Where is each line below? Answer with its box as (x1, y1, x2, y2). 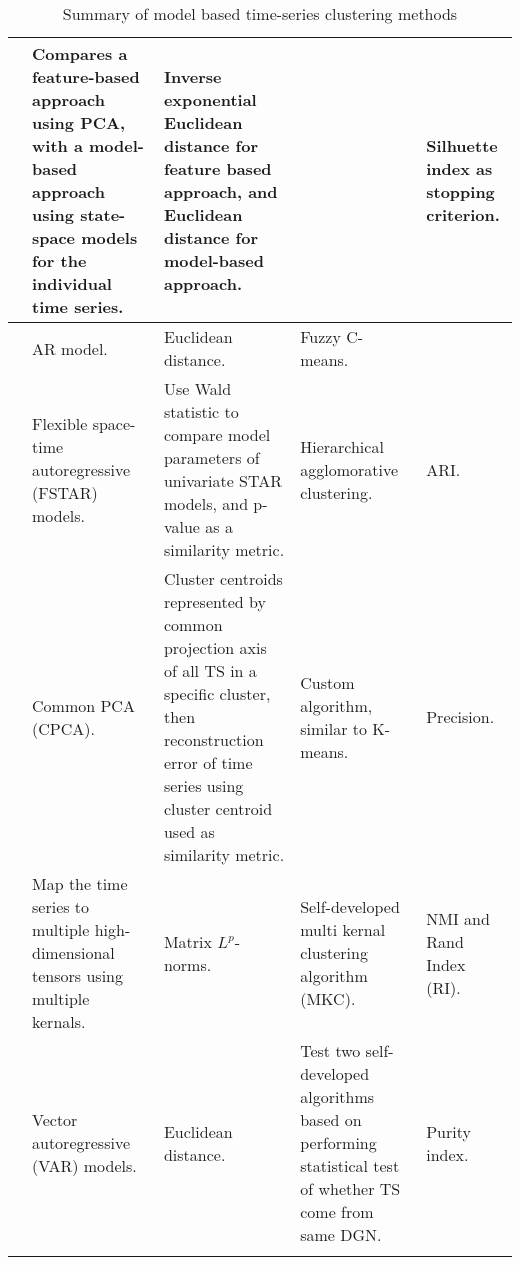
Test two (300, 1039, 361, 1062)
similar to (300, 716, 368, 740)
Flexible (32, 411, 88, 435)
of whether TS (300, 1177, 401, 1200)
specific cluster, (163, 682, 271, 705)
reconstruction (163, 728, 264, 751)
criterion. (426, 203, 500, 226)
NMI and (426, 906, 490, 930)
